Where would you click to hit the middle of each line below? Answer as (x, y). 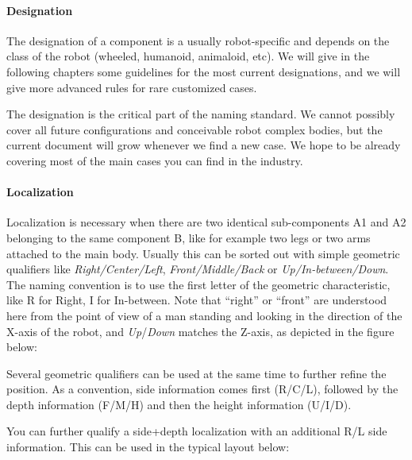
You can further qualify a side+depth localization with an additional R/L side (197, 431)
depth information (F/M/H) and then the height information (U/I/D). (179, 404)
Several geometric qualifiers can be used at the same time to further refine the (196, 373)
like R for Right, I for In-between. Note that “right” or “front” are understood (197, 300)
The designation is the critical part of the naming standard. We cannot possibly (201, 114)
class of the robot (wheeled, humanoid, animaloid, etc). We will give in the (188, 56)
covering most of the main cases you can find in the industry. (155, 160)
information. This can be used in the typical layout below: (148, 447)
